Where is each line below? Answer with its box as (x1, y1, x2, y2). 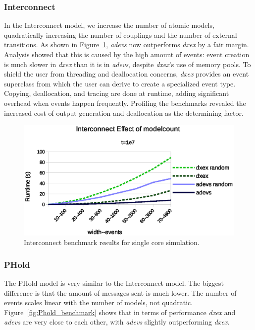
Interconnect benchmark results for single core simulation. (24, 237, 200, 247)
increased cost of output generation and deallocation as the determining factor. (4, 107, 244, 118)
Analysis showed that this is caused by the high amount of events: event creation (4, 49, 250, 59)
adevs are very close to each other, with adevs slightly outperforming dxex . (4, 317, 230, 327)
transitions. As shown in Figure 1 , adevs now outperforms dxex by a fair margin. (4, 39, 249, 50)
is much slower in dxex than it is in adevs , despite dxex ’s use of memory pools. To (4, 59, 251, 69)
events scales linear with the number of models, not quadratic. (4, 297, 193, 308)
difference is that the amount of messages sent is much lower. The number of (4, 287, 237, 298)
